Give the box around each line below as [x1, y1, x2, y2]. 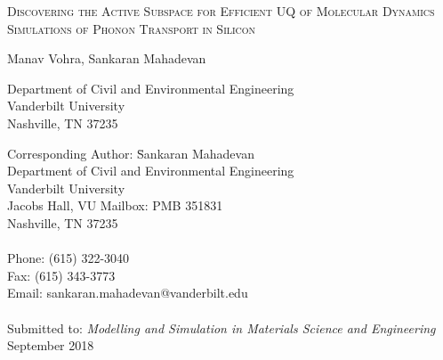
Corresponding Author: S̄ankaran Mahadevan [7, 143, 254, 162]
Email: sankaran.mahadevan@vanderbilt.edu [7, 283, 248, 302]
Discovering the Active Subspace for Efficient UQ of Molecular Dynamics [7, 2, 435, 20]
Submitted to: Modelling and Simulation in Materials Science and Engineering [7, 318, 436, 337]
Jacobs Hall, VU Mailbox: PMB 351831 [7, 196, 223, 215]
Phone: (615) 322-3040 [7, 249, 130, 267]
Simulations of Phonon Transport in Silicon [7, 19, 256, 37]
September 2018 [7, 336, 94, 355]
